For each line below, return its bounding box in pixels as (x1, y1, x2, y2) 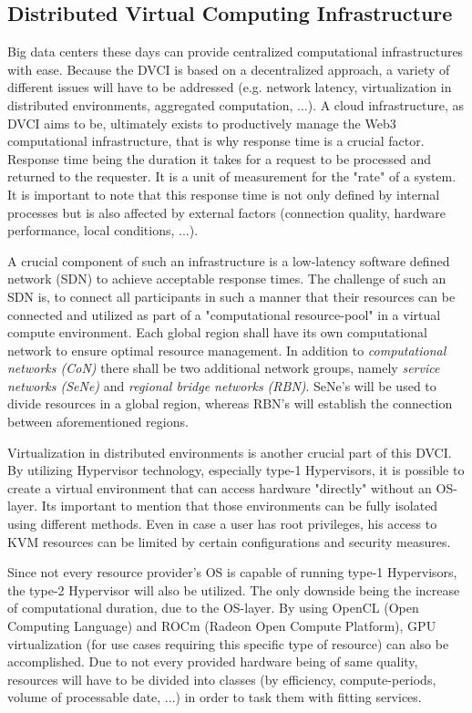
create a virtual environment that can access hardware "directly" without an (7, 478, 432, 497)
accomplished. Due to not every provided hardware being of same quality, (7, 652, 418, 671)
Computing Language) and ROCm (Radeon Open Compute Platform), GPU (7, 616, 436, 635)
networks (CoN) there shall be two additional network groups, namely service (7, 358, 440, 377)
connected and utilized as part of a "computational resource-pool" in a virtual (7, 305, 441, 324)
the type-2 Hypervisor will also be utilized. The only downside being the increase (7, 580, 460, 599)
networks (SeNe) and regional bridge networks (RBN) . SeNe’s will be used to (7, 376, 436, 395)
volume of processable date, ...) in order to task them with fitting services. (7, 687, 422, 707)
